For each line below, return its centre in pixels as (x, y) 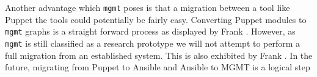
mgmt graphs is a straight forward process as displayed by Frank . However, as (150, 31)
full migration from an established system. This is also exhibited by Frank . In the (159, 55)
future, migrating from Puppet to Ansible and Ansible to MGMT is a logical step (158, 67)
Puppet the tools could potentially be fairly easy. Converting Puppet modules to (156, 19)
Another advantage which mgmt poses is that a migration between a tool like (148, 7)
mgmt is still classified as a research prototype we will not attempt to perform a (153, 43)
